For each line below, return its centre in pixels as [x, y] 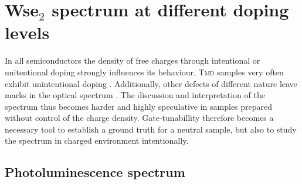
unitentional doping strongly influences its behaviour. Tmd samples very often [144, 72]
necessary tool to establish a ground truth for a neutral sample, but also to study [151, 129]
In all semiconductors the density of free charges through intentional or [133, 60]
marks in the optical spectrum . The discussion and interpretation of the [135, 95]
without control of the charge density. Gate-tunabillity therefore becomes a [139, 118]
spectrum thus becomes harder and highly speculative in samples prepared [139, 106]
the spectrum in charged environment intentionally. [97, 140]
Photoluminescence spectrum [95, 172]
